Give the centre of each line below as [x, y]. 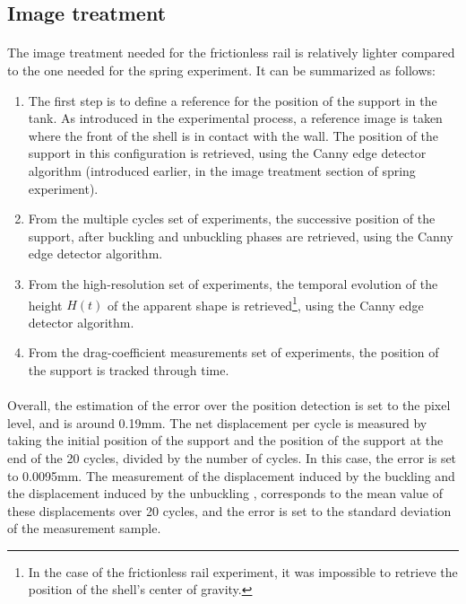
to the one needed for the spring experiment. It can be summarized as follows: [221, 70]
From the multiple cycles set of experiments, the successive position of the [232, 219]
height [45, 305]
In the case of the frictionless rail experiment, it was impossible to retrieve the [243, 571]
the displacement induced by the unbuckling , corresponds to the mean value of [225, 493]
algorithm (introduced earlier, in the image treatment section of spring [222, 170]
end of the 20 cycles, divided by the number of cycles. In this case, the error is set [232, 457]
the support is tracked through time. [129, 369]
